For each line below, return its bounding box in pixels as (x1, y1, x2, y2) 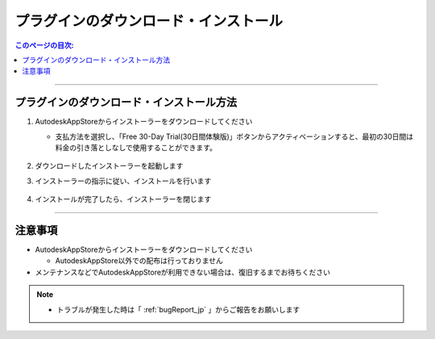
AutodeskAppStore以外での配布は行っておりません (55, 256, 223, 266)
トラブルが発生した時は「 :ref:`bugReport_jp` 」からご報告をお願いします (56, 304, 300, 314)
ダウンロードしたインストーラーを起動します (35, 161, 184, 171)
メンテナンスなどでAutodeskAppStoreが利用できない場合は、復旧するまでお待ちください (35, 267, 330, 277)
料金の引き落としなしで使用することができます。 (55, 143, 217, 153)
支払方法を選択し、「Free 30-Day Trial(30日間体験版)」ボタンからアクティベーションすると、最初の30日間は (55, 132, 414, 141)
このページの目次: (14, 40, 74, 50)
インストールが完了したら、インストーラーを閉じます (35, 195, 212, 204)
